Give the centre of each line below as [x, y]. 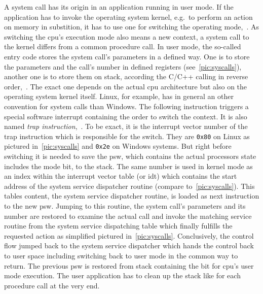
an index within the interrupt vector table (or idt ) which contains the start [121, 176]
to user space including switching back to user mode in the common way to [121, 255]
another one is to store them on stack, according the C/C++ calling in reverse [126, 76]
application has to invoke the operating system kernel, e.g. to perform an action [128, 17]
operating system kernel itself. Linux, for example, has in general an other [119, 96]
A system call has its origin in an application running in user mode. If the [119, 7]
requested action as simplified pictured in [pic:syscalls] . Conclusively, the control [129, 235]
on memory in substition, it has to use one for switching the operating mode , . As [132, 27]
